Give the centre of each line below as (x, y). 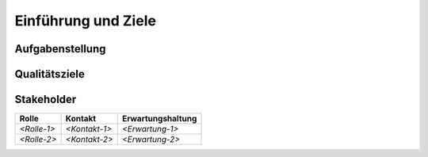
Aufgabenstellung (60, 49)
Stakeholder (46, 100)
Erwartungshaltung (159, 119)
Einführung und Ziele (85, 21)
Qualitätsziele (50, 74)
